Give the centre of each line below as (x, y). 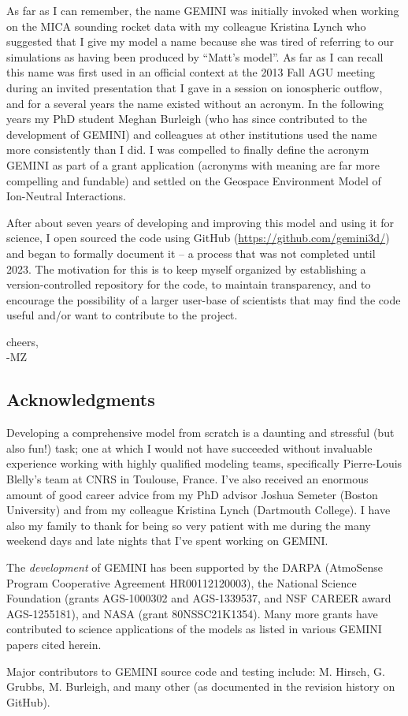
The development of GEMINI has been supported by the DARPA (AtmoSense (195, 567)
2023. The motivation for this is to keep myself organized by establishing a (186, 268)
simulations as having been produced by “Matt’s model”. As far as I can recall (195, 56)
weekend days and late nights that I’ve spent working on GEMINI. (167, 541)
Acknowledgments (81, 399)
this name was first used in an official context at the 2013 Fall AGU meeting (191, 72)
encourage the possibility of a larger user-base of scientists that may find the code (204, 299)
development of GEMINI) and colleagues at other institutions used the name (192, 134)
